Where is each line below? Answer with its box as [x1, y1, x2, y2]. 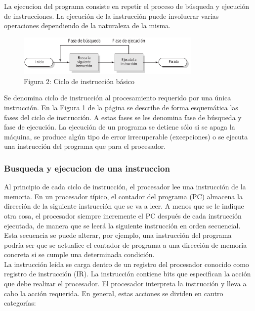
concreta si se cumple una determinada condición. [4, 249, 155, 260]
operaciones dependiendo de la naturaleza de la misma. [4, 20, 171, 31]
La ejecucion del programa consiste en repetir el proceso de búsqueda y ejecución [4, 1, 250, 11]
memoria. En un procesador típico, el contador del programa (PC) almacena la [4, 191, 243, 201]
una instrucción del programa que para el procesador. [4, 141, 166, 151]
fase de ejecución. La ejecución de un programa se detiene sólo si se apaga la [4, 122, 235, 132]
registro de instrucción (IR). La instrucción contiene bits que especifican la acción [4, 268, 251, 279]
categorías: [4, 298, 36, 308]
